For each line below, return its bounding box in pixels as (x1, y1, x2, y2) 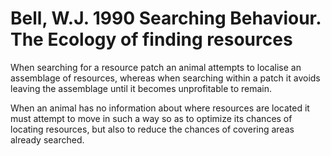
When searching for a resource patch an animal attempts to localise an (10, 61, 302, 73)
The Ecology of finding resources (10, 28, 293, 51)
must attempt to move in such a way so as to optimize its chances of (10, 112, 293, 124)
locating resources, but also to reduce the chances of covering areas (10, 123, 295, 135)
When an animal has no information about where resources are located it (10, 102, 310, 114)
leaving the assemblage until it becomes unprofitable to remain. (10, 82, 273, 94)
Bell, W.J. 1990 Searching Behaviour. (10, 7, 322, 30)
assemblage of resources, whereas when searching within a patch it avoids (10, 72, 321, 84)
